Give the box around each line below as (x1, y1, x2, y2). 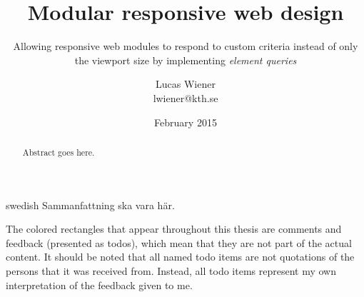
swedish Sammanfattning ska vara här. (6, 197, 175, 212)
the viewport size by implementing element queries (74, 52, 297, 67)
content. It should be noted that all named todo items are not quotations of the (6, 249, 355, 264)
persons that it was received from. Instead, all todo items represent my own (6, 263, 336, 278)
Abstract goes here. (22, 146, 95, 158)
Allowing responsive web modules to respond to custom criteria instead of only (13, 39, 358, 54)
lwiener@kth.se (153, 90, 218, 105)
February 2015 (154, 114, 217, 129)
